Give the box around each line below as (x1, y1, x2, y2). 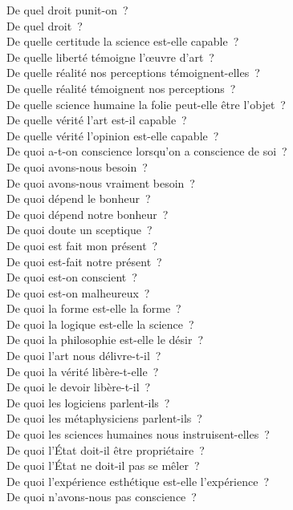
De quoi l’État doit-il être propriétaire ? (6, 441, 205, 458)
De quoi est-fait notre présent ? (6, 253, 162, 269)
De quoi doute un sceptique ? (6, 221, 153, 238)
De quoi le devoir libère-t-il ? (6, 378, 151, 395)
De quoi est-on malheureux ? (6, 284, 150, 301)
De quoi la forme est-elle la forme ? (6, 300, 181, 317)
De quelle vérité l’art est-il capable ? (6, 111, 187, 128)
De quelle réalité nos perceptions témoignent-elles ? (6, 64, 260, 81)
